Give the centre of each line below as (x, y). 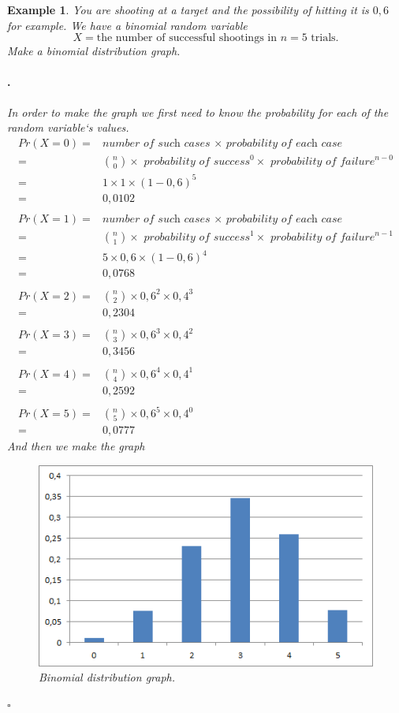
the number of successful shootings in (186, 38)
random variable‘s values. (68, 127)
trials (323, 38)
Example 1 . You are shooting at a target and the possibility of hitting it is (188, 9)
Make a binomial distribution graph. (94, 51)
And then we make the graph (76, 446)
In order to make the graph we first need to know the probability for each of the (198, 112)
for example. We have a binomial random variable (127, 25)
